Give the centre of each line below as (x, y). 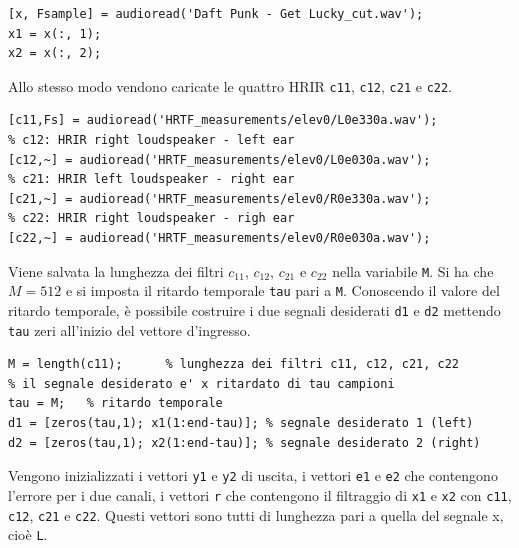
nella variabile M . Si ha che (413, 270)
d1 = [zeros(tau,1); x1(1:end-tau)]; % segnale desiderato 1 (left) (241, 423)
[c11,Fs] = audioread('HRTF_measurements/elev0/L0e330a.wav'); (223, 120)
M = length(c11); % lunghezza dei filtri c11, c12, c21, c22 (234, 364)
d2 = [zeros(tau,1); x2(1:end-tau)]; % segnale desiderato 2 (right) (244, 442)
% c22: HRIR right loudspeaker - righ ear (151, 218)
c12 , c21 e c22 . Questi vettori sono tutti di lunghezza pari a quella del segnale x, (256, 514)
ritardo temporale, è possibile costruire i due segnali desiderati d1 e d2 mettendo (254, 309)
